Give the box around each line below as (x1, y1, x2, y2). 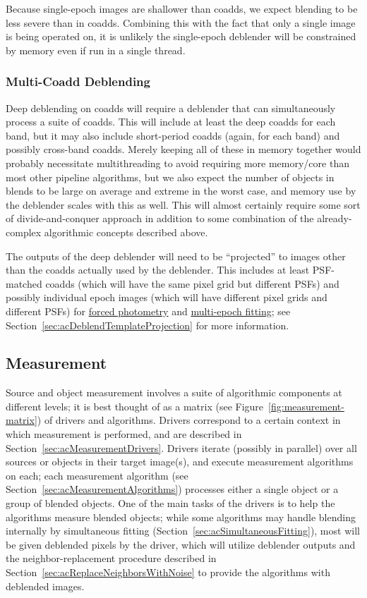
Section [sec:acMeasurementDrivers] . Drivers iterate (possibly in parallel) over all (6, 440, 357, 455)
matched (6, 276, 42, 291)
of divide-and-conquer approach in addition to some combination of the (6, 211, 314, 226)
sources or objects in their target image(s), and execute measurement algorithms (6, 454, 354, 469)
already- (317, 211, 352, 226)
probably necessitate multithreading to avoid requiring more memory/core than (6, 155, 349, 170)
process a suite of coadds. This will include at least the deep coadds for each (6, 114, 336, 129)
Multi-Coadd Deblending (6, 73, 150, 90)
